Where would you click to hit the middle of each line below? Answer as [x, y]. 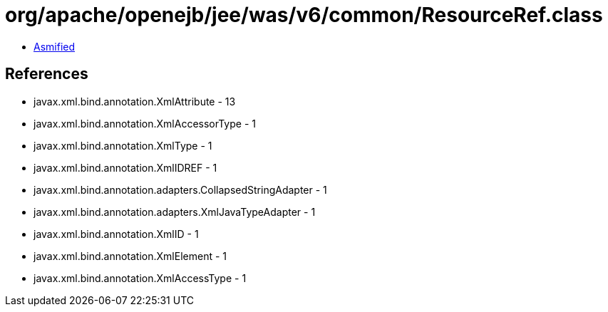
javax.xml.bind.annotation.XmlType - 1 [123, 145]
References [47, 74]
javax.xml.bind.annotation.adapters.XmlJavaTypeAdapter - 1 [175, 212]
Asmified [55, 46]
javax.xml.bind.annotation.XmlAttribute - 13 [135, 101]
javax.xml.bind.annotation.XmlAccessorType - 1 [145, 123]
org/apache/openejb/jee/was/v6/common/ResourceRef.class [304, 15]
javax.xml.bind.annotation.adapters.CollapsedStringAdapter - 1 [180, 189]
